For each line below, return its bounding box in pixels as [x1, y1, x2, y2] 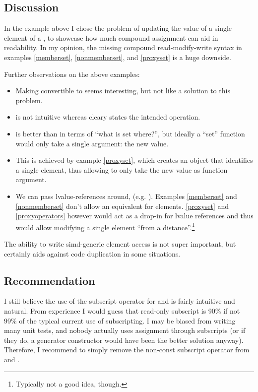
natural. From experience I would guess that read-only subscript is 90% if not [4, 305, 240, 316]
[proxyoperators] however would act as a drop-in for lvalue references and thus [15, 210, 254, 221]
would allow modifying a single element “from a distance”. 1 [15, 220, 195, 232]
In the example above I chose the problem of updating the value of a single [4, 23, 232, 33]
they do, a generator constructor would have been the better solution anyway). [4, 334, 244, 345]
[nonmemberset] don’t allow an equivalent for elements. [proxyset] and [15, 200, 229, 211]
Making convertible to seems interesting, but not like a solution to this [15, 85, 230, 96]
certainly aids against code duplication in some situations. [4, 248, 181, 259]
